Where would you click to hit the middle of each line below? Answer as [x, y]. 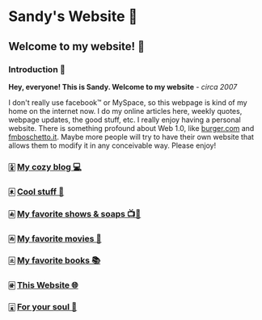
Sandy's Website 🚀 [73, 17]
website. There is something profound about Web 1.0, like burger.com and [131, 128]
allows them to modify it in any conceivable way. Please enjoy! [112, 145]
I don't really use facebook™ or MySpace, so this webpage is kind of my [128, 102]
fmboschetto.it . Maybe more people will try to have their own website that [131, 137]
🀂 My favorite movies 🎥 [55, 238]
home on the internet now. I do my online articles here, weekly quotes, [125, 111]
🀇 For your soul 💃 [43, 307]
